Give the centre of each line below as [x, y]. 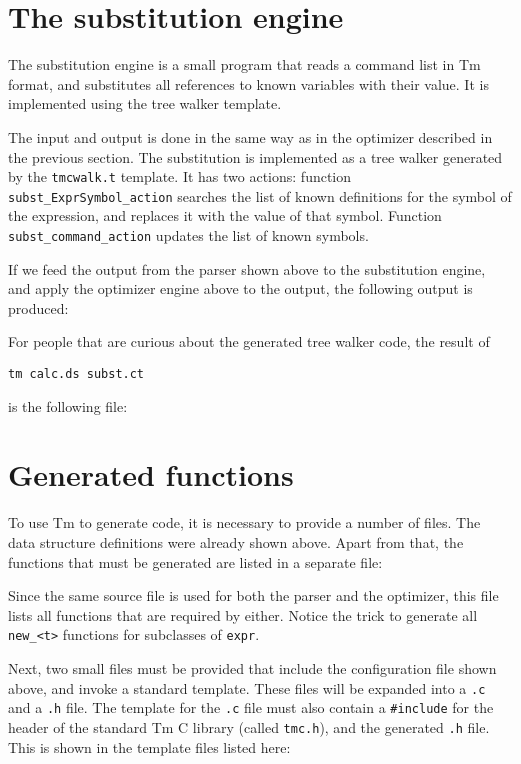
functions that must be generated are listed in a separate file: [195, 561]
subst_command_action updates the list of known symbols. [188, 235]
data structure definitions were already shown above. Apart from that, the [236, 542]
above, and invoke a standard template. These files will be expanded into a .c [247, 687]
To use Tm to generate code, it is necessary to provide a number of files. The [244, 522]
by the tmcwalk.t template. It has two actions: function [180, 176]
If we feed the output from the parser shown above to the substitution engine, [247, 268]
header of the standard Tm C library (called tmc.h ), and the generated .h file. [249, 726]
